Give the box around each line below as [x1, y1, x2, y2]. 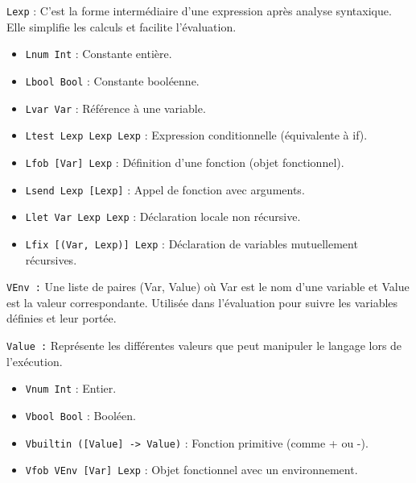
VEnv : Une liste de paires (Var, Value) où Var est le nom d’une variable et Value [6, 278, 410, 295]
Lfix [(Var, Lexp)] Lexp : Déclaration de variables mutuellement [25, 235, 358, 252]
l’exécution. [6, 352, 63, 369]
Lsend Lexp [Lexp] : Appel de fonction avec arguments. [25, 181, 305, 198]
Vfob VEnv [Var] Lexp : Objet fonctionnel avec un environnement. [25, 461, 358, 478]
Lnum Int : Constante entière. [25, 45, 172, 62]
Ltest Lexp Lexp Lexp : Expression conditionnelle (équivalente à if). [25, 127, 368, 144]
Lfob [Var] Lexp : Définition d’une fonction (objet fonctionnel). [25, 153, 344, 170]
